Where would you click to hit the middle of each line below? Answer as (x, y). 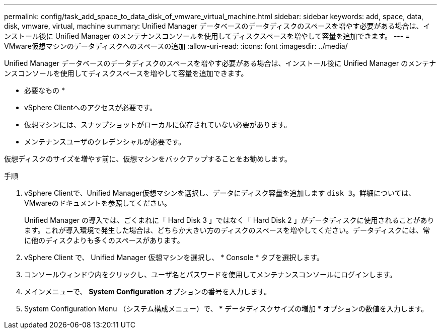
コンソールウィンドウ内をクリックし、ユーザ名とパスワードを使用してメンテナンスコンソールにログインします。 (210, 274)
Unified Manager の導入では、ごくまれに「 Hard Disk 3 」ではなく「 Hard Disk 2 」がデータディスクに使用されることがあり (229, 220)
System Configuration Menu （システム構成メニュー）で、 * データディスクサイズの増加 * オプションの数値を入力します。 (226, 309)
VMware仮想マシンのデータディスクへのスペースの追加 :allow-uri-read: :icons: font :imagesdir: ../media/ (176, 46)
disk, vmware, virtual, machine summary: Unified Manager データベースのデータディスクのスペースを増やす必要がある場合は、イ (217, 26)
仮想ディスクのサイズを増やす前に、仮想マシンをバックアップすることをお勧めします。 (148, 159)
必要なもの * (45, 90)
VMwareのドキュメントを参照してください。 (98, 203)
